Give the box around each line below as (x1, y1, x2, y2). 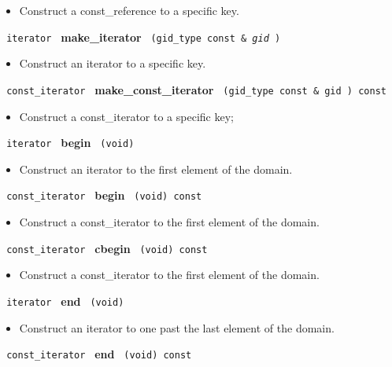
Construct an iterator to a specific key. (19, 55, 206, 72)
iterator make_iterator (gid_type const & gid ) (6, 28, 281, 45)
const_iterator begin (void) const (6, 187, 202, 204)
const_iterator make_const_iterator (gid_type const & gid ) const (6, 81, 386, 97)
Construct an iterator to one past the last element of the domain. (19, 319, 335, 336)
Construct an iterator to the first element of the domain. (19, 160, 293, 177)
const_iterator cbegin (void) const (6, 240, 208, 256)
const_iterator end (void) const (6, 346, 192, 362)
